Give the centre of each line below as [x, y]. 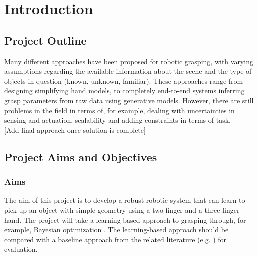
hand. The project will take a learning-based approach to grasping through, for [125, 220]
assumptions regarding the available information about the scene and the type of [128, 71]
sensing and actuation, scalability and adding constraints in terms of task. [117, 120]
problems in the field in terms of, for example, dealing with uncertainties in [119, 110]
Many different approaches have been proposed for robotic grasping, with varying [129, 61]
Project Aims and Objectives [81, 157]
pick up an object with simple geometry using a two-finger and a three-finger [122, 210]
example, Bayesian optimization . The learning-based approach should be [116, 230]
